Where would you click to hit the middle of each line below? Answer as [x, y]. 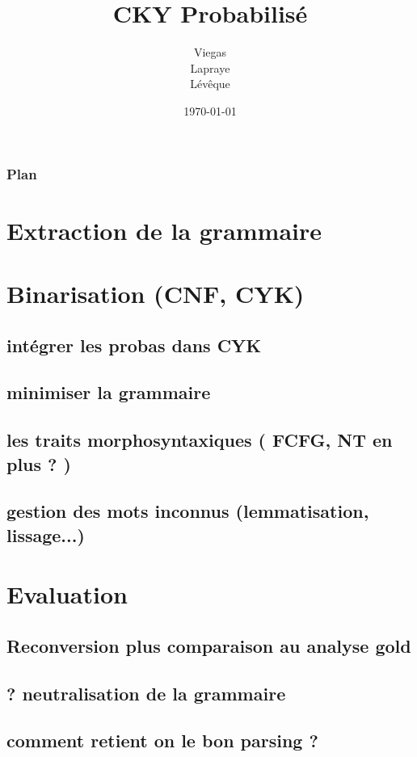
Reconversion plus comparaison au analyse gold [209, 645]
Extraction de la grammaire [164, 230]
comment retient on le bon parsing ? [162, 740]
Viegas [210, 52]
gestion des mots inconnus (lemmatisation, [188, 511]
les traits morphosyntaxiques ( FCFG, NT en [200, 440]
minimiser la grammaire [109, 392]
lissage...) [46, 534]
